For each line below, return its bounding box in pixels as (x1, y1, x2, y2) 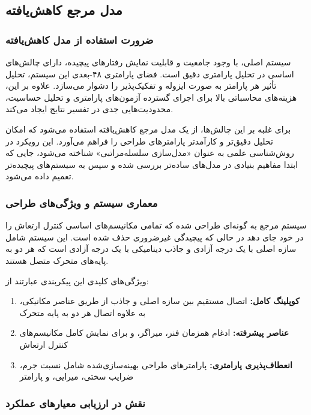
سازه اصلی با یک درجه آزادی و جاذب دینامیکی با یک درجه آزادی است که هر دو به (5, 242, 297, 255)
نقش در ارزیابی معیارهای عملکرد (5, 395, 145, 410)
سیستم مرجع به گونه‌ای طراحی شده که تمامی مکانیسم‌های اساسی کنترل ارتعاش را (5, 219, 307, 231)
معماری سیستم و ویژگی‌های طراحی (5, 195, 158, 210)
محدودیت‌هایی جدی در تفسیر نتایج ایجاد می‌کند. (5, 103, 174, 115)
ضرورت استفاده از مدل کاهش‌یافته (5, 32, 154, 47)
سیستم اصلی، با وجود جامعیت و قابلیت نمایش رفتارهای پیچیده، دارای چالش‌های (5, 56, 291, 68)
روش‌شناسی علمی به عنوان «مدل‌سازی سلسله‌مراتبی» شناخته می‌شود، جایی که (5, 146, 294, 159)
